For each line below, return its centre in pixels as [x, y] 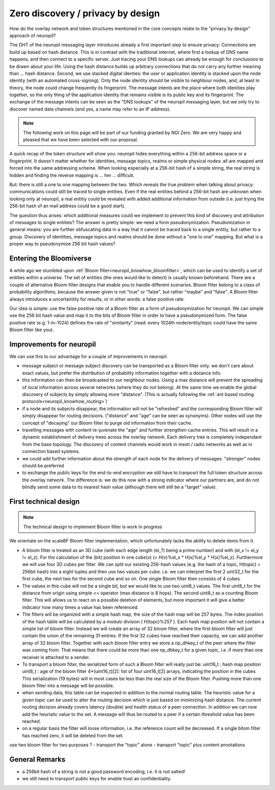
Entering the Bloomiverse [50, 258]
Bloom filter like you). [32, 330]
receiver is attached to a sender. [56, 657]
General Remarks [37, 759]
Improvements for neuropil [53, 344]
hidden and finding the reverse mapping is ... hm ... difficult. [72, 175]
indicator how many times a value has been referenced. [80, 607]
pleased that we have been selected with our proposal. [81, 140]
